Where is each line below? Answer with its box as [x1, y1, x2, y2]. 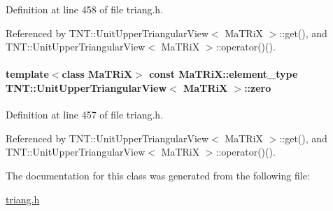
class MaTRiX [62, 67, 133, 81]
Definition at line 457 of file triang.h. [6, 107, 164, 122]
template [6, 67, 49, 81]
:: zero [244, 80, 271, 95]
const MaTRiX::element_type [149, 67, 298, 81]
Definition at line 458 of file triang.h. [6, 2, 164, 16]
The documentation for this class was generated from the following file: [6, 168, 310, 182]
